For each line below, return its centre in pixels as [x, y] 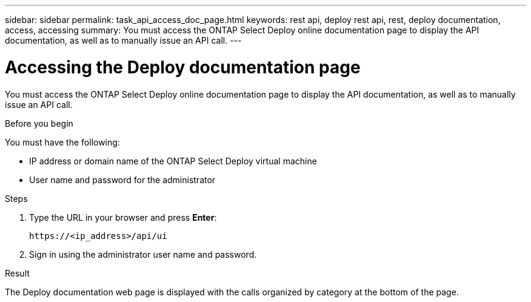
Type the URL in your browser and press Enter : [123, 217]
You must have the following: [62, 142]
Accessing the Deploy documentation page [183, 67]
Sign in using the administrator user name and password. [143, 254]
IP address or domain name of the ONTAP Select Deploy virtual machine [173, 161]
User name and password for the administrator [122, 180]
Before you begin [39, 123]
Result [17, 273]
